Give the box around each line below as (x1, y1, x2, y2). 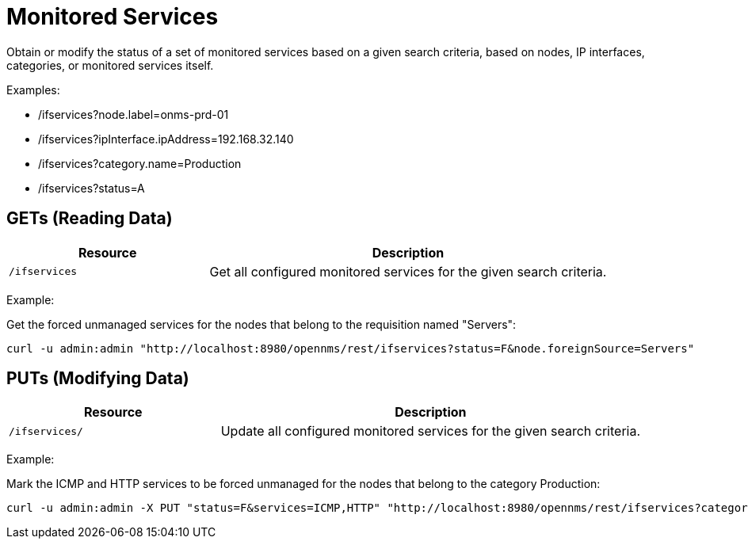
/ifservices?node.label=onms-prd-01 (38, 107, 229, 121)
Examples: (6, 82, 60, 97)
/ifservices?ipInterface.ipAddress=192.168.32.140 (38, 131, 294, 146)
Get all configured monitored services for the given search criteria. (209, 263, 607, 280)
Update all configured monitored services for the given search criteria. (220, 423, 641, 440)
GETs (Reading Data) (6, 208, 173, 229)
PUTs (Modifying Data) (6, 368, 189, 389)
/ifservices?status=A (38, 181, 145, 195)
